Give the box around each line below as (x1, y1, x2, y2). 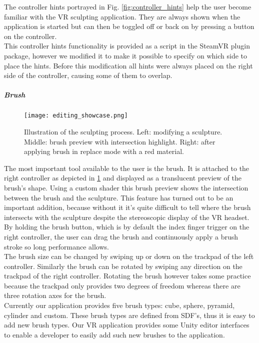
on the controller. (4, 30, 57, 41)
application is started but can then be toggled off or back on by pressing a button (4, 21, 254, 31)
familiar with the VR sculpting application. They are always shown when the (4, 11, 240, 21)
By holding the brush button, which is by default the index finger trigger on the (4, 221, 249, 232)
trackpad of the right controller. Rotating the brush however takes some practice (4, 270, 251, 281)
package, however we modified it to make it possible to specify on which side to (4, 50, 247, 60)
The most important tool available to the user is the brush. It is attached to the (4, 162, 249, 173)
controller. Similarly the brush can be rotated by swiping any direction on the (4, 260, 242, 271)
